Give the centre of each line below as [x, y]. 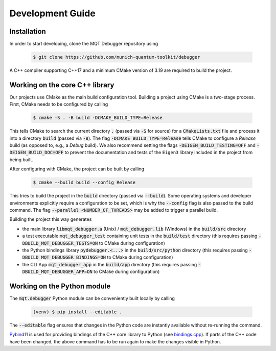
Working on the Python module [60, 286]
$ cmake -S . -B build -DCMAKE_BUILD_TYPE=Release [98, 118]
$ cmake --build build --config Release [84, 183]
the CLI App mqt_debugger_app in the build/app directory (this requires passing [110, 264]
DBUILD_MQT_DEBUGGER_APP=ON [57, 272]
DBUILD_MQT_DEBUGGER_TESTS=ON [60, 243]
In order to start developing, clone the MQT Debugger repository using [84, 44]
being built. [21, 159]
